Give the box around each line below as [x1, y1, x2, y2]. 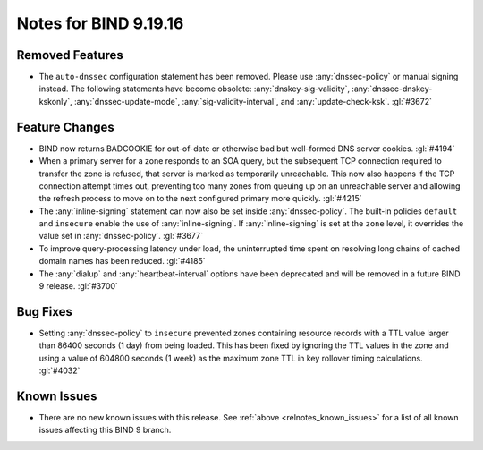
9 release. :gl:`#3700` [38, 281, 118, 292]
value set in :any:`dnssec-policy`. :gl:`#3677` [38, 231, 203, 242]
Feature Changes [16, 119, 115, 134]
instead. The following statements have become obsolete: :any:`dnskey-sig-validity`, [38, 83, 351, 94]
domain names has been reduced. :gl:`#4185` [38, 256, 206, 267]
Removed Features [16, 47, 124, 63]
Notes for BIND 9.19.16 [16, 13, 184, 33]
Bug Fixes [16, 304, 73, 319]
